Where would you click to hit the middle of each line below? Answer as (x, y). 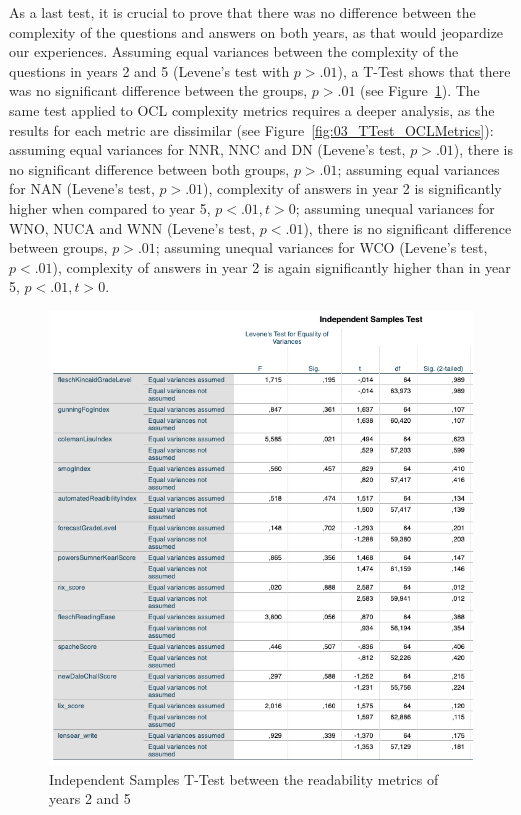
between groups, (58, 247)
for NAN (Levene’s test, (82, 188)
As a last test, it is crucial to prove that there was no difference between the (242, 12)
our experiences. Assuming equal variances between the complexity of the (234, 51)
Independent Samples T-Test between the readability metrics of (244, 778)
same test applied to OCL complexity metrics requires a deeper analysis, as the (252, 109)
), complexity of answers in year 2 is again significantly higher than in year (281, 266)
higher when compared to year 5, (110, 207)
